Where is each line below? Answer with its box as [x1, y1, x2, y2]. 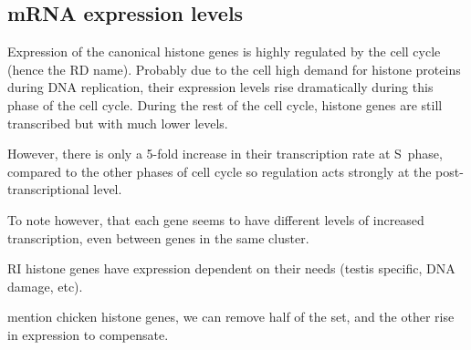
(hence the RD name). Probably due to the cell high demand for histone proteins [7, 59, 461, 78]
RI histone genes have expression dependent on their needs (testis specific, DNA [7, 259, 455, 278]
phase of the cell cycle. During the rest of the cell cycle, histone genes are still [7, 95, 443, 114]
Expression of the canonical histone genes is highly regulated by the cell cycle [7, 42, 441, 61]
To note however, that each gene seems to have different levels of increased [7, 210, 424, 229]
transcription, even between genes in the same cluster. [7, 228, 309, 247]
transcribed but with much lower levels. [7, 113, 228, 132]
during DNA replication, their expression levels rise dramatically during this [7, 77, 434, 97]
